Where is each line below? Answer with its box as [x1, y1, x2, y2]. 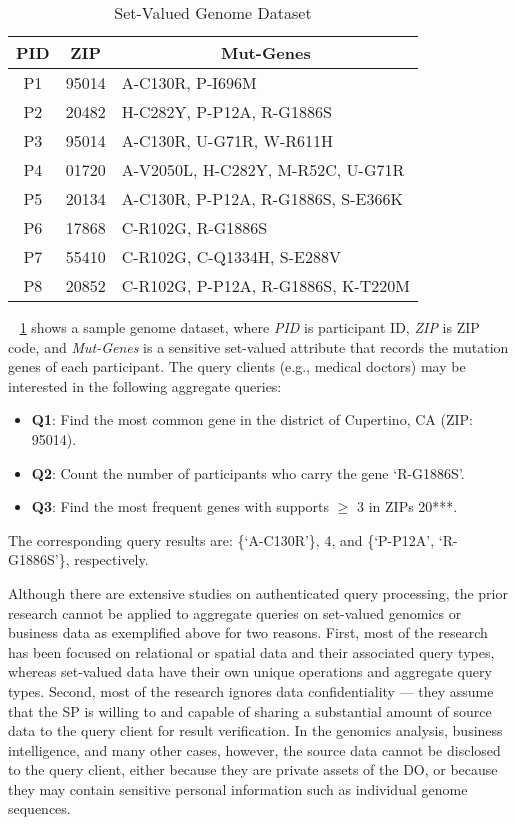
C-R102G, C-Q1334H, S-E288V [121, 245, 341, 268]
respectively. [74, 549, 149, 570]
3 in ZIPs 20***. [357, 496, 458, 517]
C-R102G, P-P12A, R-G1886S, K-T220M [121, 274, 410, 297]
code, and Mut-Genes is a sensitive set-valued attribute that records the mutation [8, 336, 509, 357]
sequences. [8, 798, 71, 819]
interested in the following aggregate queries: [8, 375, 282, 396]
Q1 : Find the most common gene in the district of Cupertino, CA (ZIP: [31, 409, 473, 430]
